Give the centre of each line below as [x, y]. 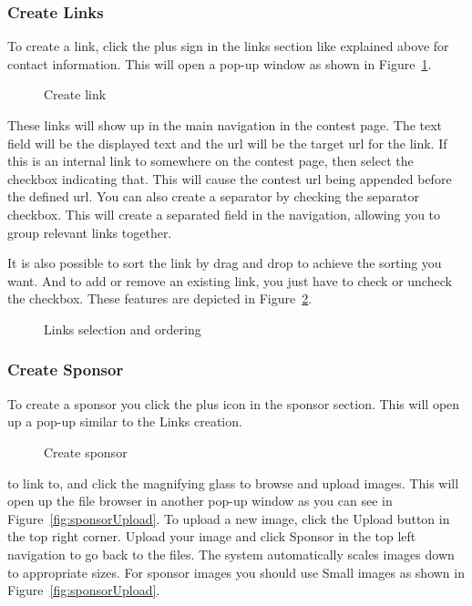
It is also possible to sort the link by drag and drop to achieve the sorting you [225, 263]
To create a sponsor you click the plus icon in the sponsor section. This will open [234, 403]
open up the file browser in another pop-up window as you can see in [200, 501]
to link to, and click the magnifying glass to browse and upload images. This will [233, 483]
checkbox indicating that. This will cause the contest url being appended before [230, 178]
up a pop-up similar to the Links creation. [125, 421]
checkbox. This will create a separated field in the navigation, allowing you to [224, 214]
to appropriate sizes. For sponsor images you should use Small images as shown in [236, 572]
